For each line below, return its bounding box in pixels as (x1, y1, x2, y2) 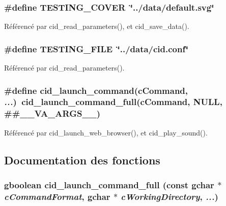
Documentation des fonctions (4, 152, 160, 167)
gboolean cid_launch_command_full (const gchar (4, 178, 214, 191)
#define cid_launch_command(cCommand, (4, 84, 188, 96)
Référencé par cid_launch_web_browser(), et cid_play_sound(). (4, 127, 208, 138)
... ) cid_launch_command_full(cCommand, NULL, (4, 95, 222, 108)
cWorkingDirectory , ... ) (121, 190, 218, 202)
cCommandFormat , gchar (4, 190, 110, 202)
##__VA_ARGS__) (4, 107, 101, 120)
